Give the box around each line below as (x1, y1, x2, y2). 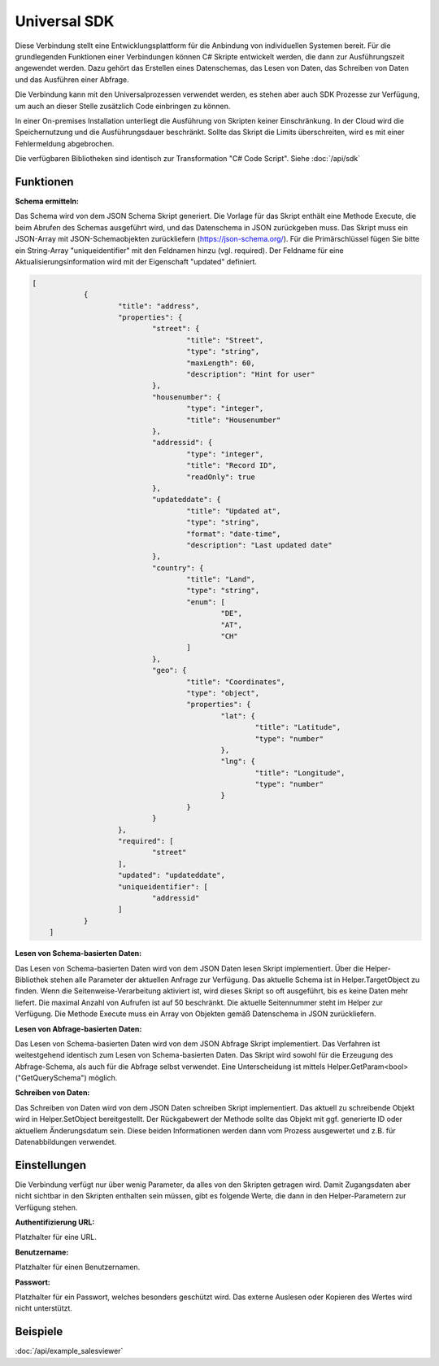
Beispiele (15, 1325, 63, 1338)
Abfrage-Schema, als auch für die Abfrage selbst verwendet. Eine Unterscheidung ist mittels (15, 1062, 326, 1071)
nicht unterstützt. (15, 1303, 73, 1313)
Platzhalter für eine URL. (15, 1233, 98, 1242)
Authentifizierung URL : (15, 1217, 95, 1228)
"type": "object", (186, 688, 260, 697)
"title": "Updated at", (186, 506, 281, 516)
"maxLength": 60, (186, 358, 255, 368)
